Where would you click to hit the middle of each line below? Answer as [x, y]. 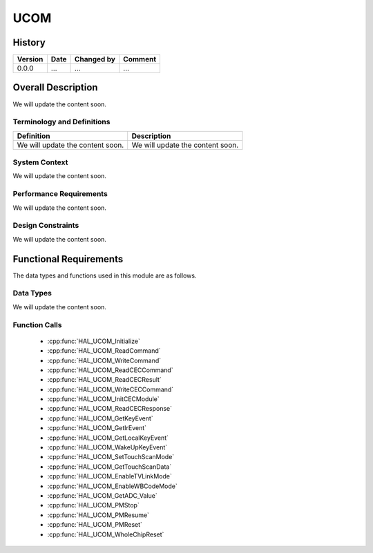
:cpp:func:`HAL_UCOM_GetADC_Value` [103, 496]
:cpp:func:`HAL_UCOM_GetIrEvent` [97, 428]
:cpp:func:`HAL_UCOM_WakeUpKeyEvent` [107, 447]
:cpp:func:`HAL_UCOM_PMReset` [95, 525]
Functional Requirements [68, 259]
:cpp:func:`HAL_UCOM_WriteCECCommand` [111, 389]
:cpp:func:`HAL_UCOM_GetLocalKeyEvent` [108, 438]
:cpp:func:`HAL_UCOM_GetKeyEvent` [100, 418]
